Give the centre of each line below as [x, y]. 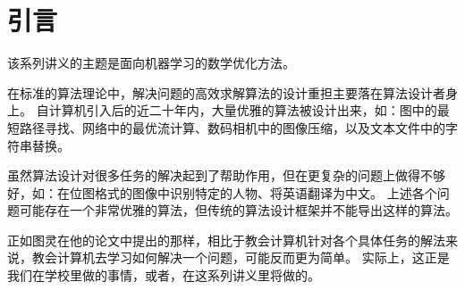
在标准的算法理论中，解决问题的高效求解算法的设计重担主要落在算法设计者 [226, 92]
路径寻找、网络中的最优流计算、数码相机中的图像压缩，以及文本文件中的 [232, 127]
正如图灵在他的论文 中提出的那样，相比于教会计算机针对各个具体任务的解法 [226, 240]
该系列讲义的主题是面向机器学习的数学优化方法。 [151, 63]
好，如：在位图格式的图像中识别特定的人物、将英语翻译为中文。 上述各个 [222, 192]
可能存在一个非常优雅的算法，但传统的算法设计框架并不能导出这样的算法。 [238, 210]
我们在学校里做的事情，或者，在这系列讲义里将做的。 [164, 275]
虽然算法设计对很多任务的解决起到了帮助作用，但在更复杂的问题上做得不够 [226, 175]
